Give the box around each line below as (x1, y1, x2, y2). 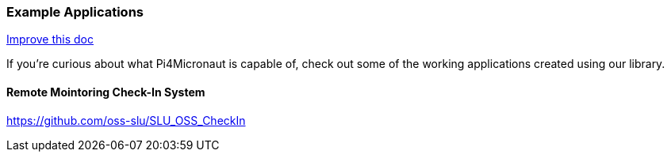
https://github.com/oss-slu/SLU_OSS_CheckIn (6, 113, 246, 127)
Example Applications (6, 4, 144, 20)
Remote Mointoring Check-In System (6, 85, 205, 99)
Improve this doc (6, 32, 94, 47)
